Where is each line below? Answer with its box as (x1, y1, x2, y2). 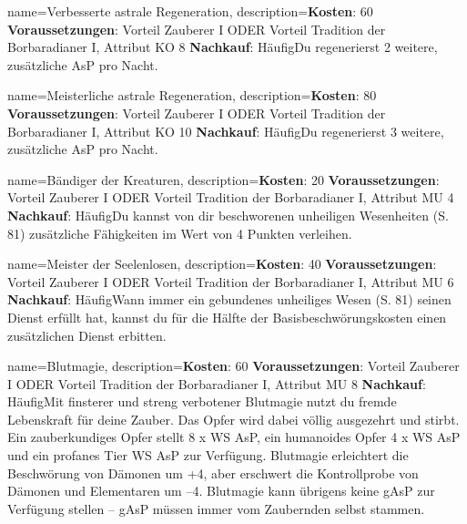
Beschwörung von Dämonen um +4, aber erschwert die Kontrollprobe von (7, 463, 419, 482)
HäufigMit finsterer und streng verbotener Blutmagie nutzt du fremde (7, 392, 397, 411)
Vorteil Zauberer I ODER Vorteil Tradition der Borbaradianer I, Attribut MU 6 (7, 272, 454, 291)
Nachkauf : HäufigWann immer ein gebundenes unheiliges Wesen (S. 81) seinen (7, 290, 452, 309)
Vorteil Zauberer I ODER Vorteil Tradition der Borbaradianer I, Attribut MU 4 (7, 188, 454, 207)
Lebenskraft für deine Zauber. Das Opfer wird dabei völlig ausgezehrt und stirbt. (7, 409, 460, 428)
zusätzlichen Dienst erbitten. (7, 325, 167, 344)
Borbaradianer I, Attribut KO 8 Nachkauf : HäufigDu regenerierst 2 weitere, (7, 37, 438, 57)
